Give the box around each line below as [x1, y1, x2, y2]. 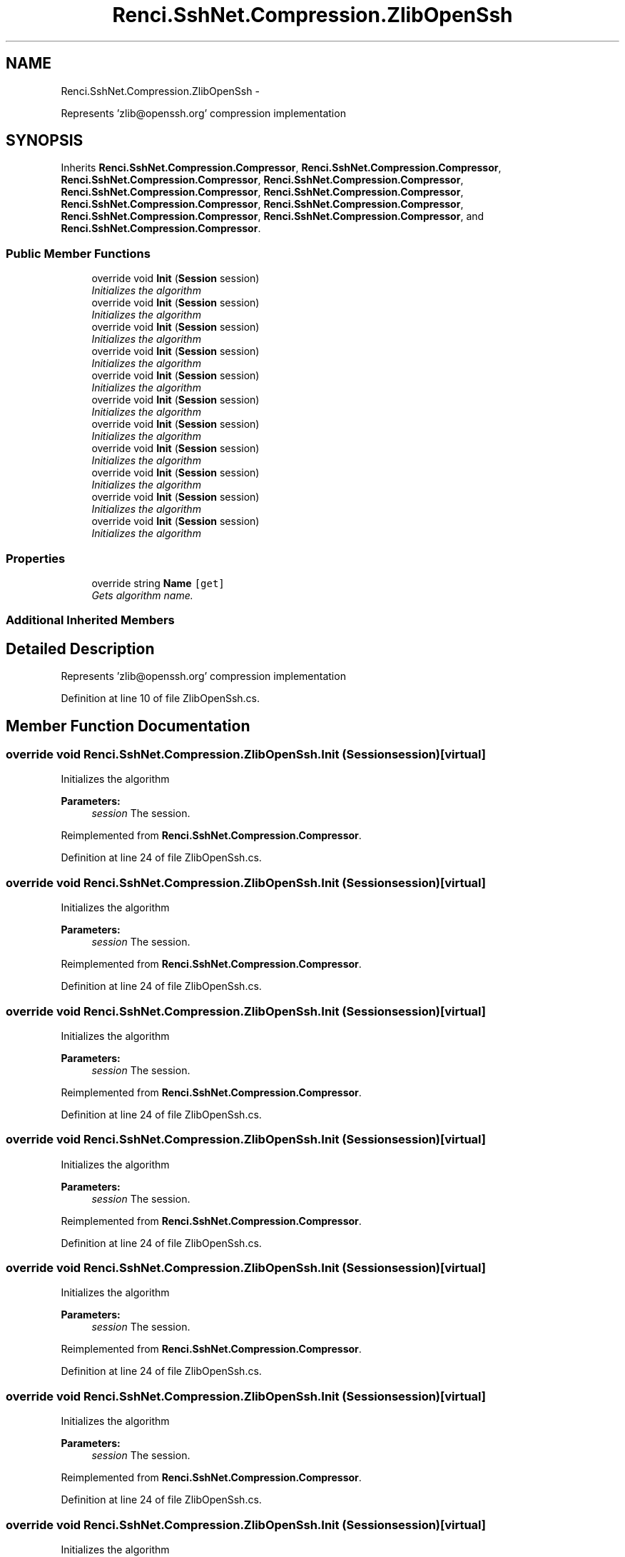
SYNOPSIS [6, 131, 83, 150]
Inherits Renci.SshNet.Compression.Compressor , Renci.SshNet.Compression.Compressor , [61, 161, 502, 174]
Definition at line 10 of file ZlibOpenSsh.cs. [61, 692, 260, 705]
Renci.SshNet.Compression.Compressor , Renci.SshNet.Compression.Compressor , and [61, 210, 484, 223]
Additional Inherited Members [6, 613, 175, 628]
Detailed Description [6, 639, 155, 658]
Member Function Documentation [6, 716, 250, 735]
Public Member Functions [6, 246, 151, 261]
